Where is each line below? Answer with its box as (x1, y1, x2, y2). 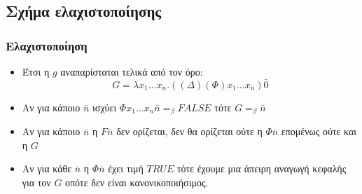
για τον (22, 175, 51, 190)
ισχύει (92, 99, 117, 114)
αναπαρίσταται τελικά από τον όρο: (60, 64, 203, 78)
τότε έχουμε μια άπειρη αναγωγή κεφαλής (176, 161, 347, 176)
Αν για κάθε (22, 161, 72, 176)
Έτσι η (22, 64, 50, 78)
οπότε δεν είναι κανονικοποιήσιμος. (65, 175, 209, 190)
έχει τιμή (108, 161, 144, 176)
